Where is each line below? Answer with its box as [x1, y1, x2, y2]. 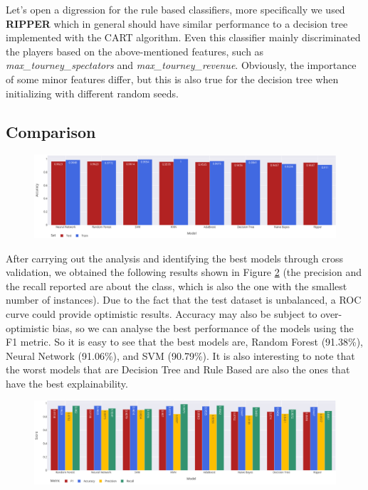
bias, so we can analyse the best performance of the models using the [52, 320, 354, 335]
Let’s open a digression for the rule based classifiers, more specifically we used [6, 2, 345, 16]
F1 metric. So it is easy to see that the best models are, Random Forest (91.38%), [6, 334, 363, 349]
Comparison [6, 120, 96, 142]
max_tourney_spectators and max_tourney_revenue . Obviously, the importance [6, 58, 357, 73]
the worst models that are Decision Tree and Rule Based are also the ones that [6, 362, 350, 377]
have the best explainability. [6, 376, 128, 390]
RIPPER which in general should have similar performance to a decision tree [6, 16, 348, 31]
